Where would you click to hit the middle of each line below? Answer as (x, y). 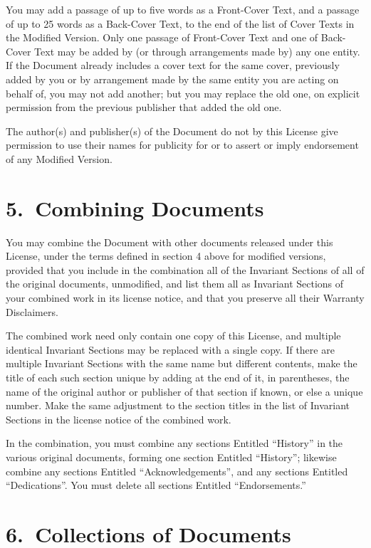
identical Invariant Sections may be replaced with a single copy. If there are (170, 349)
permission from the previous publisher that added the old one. (144, 107)
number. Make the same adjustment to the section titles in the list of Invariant (178, 405)
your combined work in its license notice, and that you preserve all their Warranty (185, 298)
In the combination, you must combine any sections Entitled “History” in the (174, 443)
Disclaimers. (32, 311)
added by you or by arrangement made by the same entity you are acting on (172, 79)
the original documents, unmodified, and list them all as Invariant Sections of (175, 284)
